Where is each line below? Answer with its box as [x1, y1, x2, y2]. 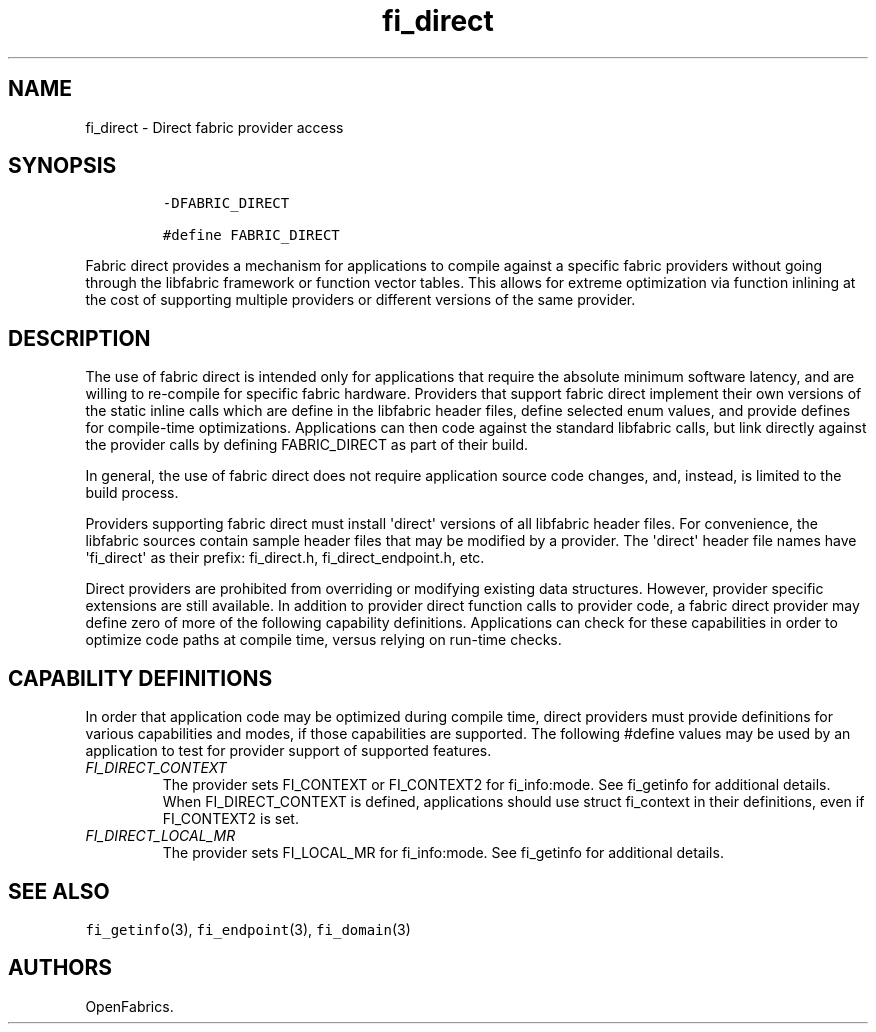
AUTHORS [8, 955, 113, 981]
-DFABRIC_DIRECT [162, 195, 290, 212]
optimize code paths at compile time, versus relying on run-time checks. [85, 631, 562, 649]
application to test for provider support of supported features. [85, 742, 492, 760]
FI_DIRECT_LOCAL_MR [85, 827, 236, 845]
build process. [85, 484, 179, 502]
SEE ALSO [8, 878, 110, 904]
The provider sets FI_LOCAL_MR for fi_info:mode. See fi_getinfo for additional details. [162, 844, 724, 862]
